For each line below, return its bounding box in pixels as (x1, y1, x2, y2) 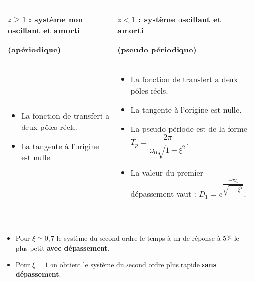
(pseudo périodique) (117, 43, 197, 55)
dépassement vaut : (130, 187, 196, 199)
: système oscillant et (138, 13, 221, 25)
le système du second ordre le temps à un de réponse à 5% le (56, 233, 239, 243)
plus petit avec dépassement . (15, 242, 110, 253)
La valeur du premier (130, 167, 203, 179)
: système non (28, 13, 83, 25)
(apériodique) (8, 43, 61, 55)
